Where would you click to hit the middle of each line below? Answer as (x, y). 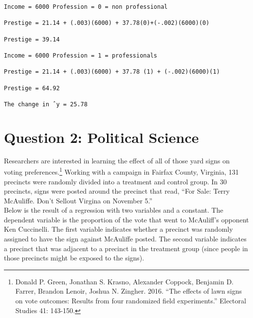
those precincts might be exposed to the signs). (74, 258)
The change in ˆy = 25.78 (46, 104)
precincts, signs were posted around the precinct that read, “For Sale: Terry (117, 191)
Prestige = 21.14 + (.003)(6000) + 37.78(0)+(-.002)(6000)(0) (107, 23)
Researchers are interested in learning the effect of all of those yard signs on (117, 160)
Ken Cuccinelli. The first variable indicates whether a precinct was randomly (118, 229)
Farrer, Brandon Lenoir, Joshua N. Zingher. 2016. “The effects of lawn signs (129, 291)
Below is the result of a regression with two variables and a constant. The (114, 210)
